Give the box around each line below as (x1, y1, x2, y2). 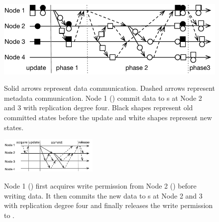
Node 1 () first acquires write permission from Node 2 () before (4, 180, 197, 191)
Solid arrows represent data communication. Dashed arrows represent (4, 83, 215, 93)
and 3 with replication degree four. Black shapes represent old (4, 102, 193, 113)
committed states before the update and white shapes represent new (4, 112, 212, 122)
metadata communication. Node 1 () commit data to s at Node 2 (4, 92, 202, 103)
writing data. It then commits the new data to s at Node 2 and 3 (4, 190, 203, 201)
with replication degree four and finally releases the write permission (4, 200, 213, 211)
